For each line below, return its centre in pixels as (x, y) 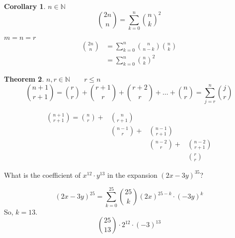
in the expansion (132, 175)
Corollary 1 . (25, 6)
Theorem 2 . (24, 79)
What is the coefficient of (42, 175)
